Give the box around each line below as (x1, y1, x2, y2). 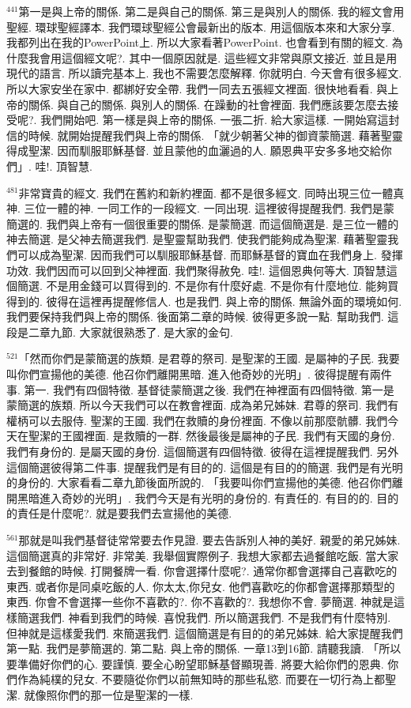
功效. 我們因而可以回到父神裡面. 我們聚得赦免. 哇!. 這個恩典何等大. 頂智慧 (6, 262, 386, 278)
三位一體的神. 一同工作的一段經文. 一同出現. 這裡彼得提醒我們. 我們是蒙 (24, 200, 394, 217)
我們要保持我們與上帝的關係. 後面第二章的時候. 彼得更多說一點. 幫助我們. (6, 308, 384, 325)
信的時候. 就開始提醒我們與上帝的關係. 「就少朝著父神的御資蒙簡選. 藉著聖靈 (6, 126, 403, 143)
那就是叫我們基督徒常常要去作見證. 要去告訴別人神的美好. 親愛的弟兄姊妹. (18, 532, 401, 548)
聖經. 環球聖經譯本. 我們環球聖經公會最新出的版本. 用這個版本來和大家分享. (6, 18, 395, 35)
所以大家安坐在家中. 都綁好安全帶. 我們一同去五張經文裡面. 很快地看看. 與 (6, 80, 388, 96)
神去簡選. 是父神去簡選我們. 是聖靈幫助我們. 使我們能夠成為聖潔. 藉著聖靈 (6, 231, 388, 247)
